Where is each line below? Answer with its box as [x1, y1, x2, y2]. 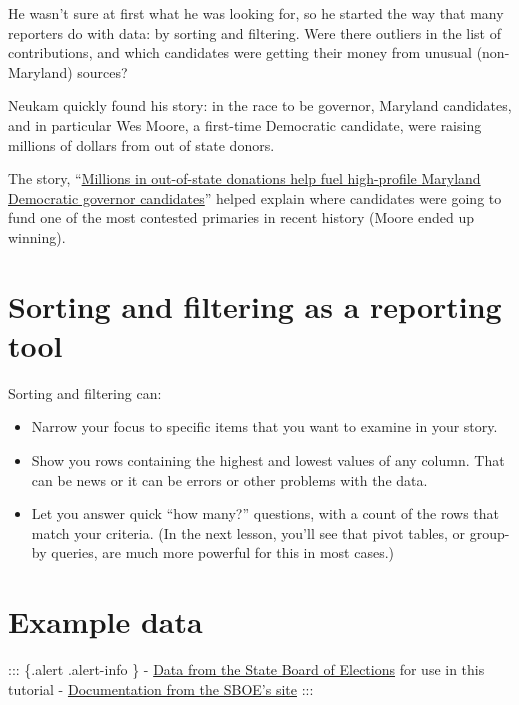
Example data [8, 601, 203, 642]
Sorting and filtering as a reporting [8, 285, 502, 326]
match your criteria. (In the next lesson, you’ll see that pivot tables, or [31, 522, 466, 543]
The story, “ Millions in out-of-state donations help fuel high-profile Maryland [8, 168, 481, 189]
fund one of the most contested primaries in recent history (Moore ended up [8, 207, 475, 228]
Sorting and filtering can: [8, 382, 162, 403]
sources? [77, 61, 128, 82]
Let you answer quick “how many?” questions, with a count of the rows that [31, 503, 500, 524]
